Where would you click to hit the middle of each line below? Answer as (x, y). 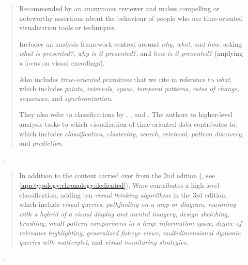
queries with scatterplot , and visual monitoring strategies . (104, 242)
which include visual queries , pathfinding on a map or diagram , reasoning (127, 204)
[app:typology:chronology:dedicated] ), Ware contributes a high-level (119, 185)
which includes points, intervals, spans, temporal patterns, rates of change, (129, 89)
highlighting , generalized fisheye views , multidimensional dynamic (145, 232)
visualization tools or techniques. (68, 27)
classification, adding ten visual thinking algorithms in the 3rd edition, (123, 194)
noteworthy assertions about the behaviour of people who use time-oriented (131, 18)
